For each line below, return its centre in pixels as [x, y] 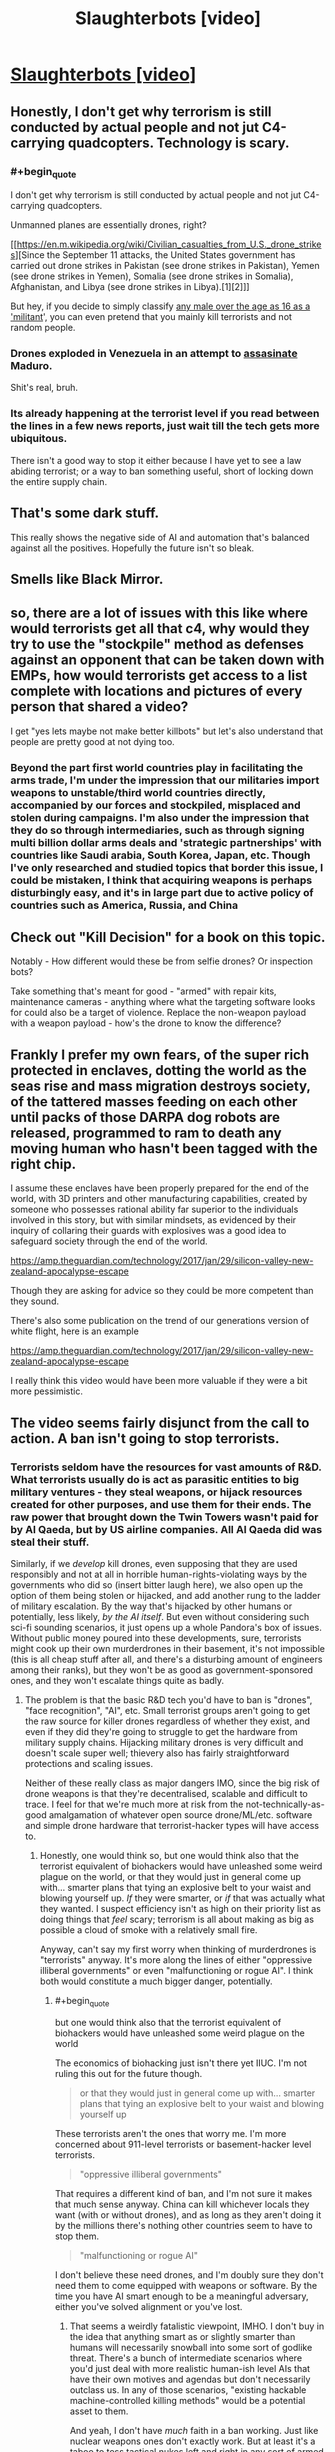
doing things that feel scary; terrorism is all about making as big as [177, 1919]
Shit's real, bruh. [44, 388]
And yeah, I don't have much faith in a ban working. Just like [194, 2430]
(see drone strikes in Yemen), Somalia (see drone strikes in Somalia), [152, 276]
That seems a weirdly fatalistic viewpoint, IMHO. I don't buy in [197, 2326]
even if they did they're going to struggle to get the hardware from [161, 1731]
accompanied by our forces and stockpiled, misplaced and [155, 805]
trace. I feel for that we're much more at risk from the [134, 1804]
